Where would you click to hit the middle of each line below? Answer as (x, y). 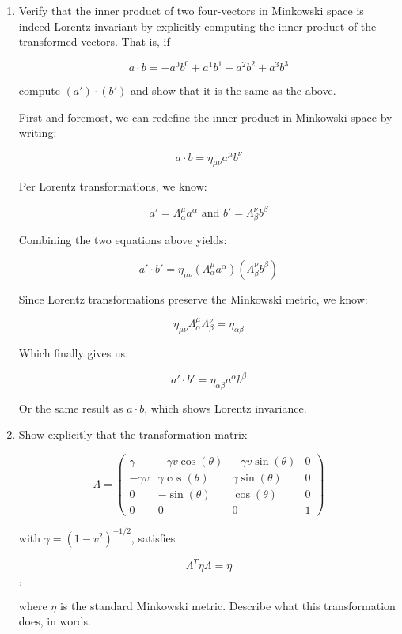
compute (39, 91)
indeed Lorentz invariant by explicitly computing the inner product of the (197, 26)
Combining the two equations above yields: (123, 240)
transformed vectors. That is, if (94, 42)
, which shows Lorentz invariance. (226, 408)
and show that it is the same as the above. (233, 91)
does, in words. (55, 621)
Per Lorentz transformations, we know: (113, 186)
